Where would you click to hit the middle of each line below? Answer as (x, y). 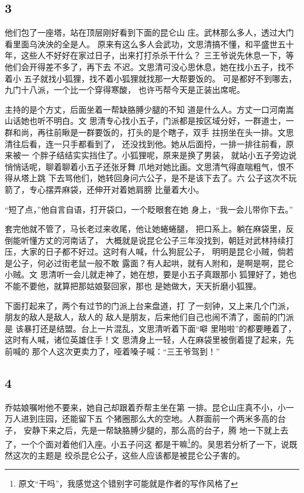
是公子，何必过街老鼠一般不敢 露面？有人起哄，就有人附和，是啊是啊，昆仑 (149, 263)
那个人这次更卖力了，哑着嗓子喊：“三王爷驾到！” (126, 351)
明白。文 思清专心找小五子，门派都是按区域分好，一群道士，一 (174, 121)
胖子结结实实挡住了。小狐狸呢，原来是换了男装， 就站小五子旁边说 (168, 155)
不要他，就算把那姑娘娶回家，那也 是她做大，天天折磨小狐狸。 (141, 286)
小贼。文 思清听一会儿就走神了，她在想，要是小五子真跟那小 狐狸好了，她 (147, 274)
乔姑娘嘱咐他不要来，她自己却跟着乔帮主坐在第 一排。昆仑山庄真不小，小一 (149, 407)
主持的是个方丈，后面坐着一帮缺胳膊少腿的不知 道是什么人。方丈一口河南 (145, 109)
